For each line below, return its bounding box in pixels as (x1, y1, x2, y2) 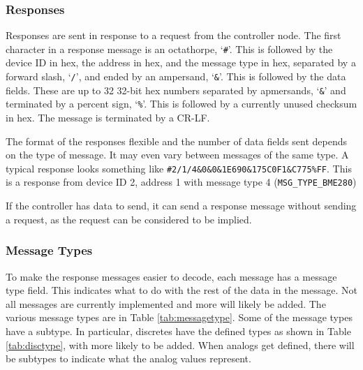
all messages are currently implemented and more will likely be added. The (6, 296, 326, 311)
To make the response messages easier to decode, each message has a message (6, 269, 337, 283)
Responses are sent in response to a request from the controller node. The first (6, 28, 341, 43)
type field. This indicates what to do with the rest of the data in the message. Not (6, 283, 357, 297)
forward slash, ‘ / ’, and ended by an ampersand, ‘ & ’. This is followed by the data (6, 69, 346, 84)
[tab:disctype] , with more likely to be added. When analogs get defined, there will (6, 337, 355, 352)
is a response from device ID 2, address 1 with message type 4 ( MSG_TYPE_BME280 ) (6, 175, 357, 189)
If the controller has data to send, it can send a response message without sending (6, 198, 357, 213)
